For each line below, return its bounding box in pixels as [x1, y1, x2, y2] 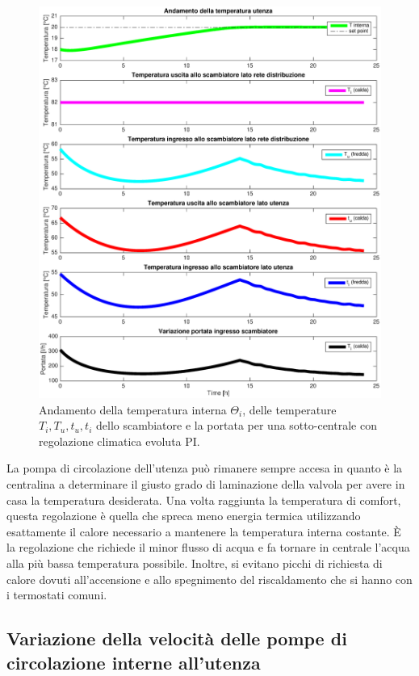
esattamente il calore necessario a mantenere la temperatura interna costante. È [6, 523, 401, 540]
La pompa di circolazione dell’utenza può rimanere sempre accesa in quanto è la [6, 460, 403, 477]
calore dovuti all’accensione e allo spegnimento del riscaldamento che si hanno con [6, 570, 413, 587]
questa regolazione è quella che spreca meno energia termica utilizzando [6, 507, 361, 524]
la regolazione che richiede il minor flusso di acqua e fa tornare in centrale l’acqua [6, 539, 410, 556]
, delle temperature [242, 401, 337, 418]
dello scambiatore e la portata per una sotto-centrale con [95, 417, 377, 434]
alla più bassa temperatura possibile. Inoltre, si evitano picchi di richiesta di [6, 555, 383, 572]
